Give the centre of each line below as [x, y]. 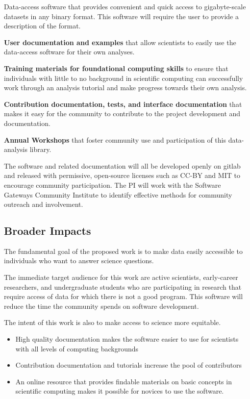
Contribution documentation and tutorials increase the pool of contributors [129, 365]
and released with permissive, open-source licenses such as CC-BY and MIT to [122, 175]
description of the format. [42, 26]
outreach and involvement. [44, 204]
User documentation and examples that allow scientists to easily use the [120, 42]
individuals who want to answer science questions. [79, 261]
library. [40, 149]
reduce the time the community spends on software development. [101, 306]
